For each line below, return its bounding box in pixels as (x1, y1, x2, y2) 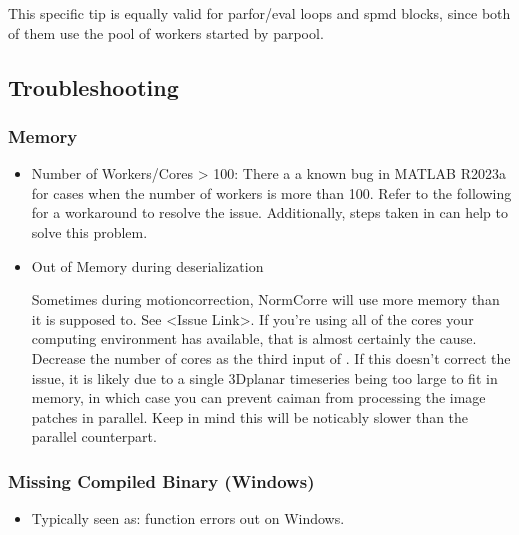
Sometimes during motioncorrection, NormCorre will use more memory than (31, 289, 500, 310)
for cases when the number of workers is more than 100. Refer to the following (31, 182, 512, 203)
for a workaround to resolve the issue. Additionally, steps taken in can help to (31, 202, 508, 223)
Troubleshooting (8, 71, 179, 102)
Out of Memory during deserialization (31, 255, 264, 276)
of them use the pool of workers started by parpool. (8, 22, 324, 43)
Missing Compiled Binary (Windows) (8, 468, 315, 493)
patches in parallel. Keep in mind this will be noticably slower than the (31, 406, 469, 427)
